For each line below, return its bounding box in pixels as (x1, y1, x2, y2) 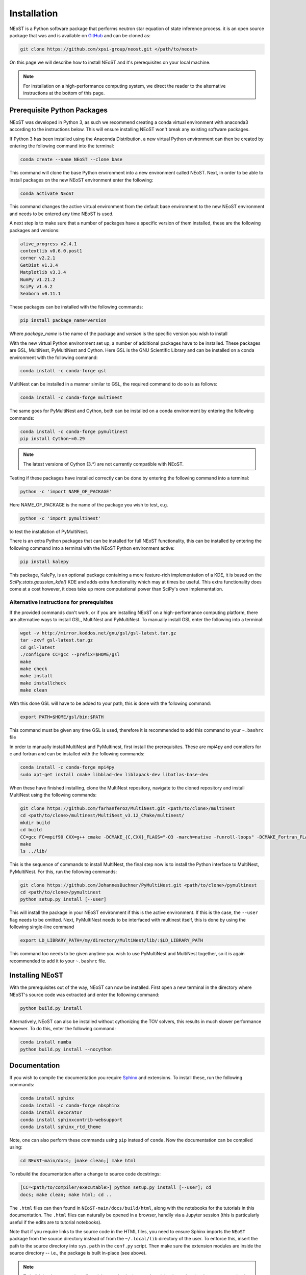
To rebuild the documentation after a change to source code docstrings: (9, 1171, 161, 1177)
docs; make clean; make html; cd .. (20, 1191, 112, 1197)
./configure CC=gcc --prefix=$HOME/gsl (20, 652, 120, 657)
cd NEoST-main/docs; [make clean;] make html (20, 1158, 136, 1164)
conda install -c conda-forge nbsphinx (20, 1102, 120, 1108)
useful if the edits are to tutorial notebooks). (9, 1219, 102, 1225)
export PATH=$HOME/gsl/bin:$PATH (20, 714, 104, 720)
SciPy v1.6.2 (20, 284, 53, 289)
